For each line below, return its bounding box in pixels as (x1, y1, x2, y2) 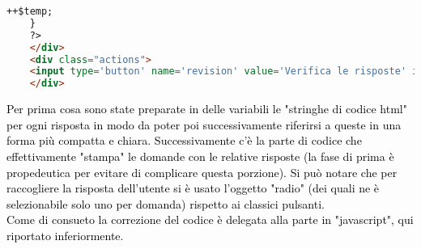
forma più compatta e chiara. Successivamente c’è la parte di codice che (6, 132, 362, 149)
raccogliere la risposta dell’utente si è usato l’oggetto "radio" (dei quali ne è (6, 179, 380, 196)
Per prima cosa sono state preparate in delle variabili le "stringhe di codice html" (6, 100, 407, 117)
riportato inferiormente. (6, 226, 124, 243)
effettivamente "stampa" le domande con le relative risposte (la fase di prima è (6, 147, 394, 164)
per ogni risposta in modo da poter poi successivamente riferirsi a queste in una (6, 116, 402, 133)
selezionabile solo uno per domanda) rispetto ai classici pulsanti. (6, 195, 325, 212)
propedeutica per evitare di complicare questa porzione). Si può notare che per (6, 163, 398, 180)
